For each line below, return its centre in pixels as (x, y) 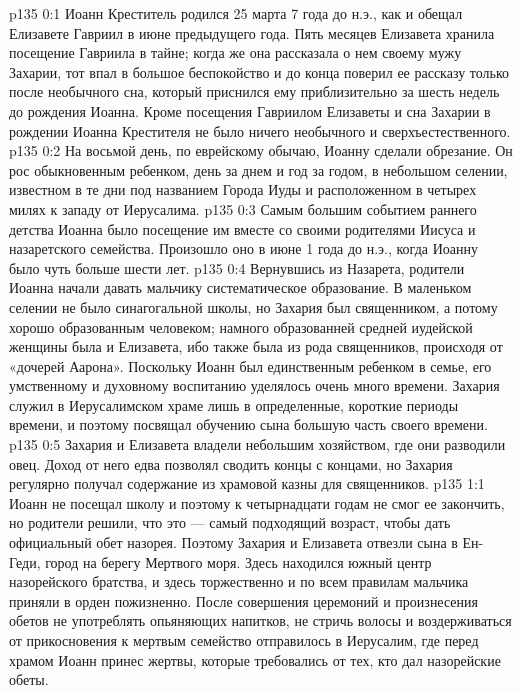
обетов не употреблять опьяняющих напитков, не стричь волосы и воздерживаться (260, 620)
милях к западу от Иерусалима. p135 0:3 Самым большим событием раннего (243, 208)
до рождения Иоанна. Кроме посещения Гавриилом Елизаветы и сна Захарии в (250, 110)
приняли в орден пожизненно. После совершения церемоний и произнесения (243, 600)
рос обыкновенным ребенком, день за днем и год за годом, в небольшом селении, (258, 169)
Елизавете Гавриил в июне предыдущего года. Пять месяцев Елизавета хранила (252, 32)
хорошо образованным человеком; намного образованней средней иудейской (241, 326)
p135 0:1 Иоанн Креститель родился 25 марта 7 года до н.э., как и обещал (236, 13)
